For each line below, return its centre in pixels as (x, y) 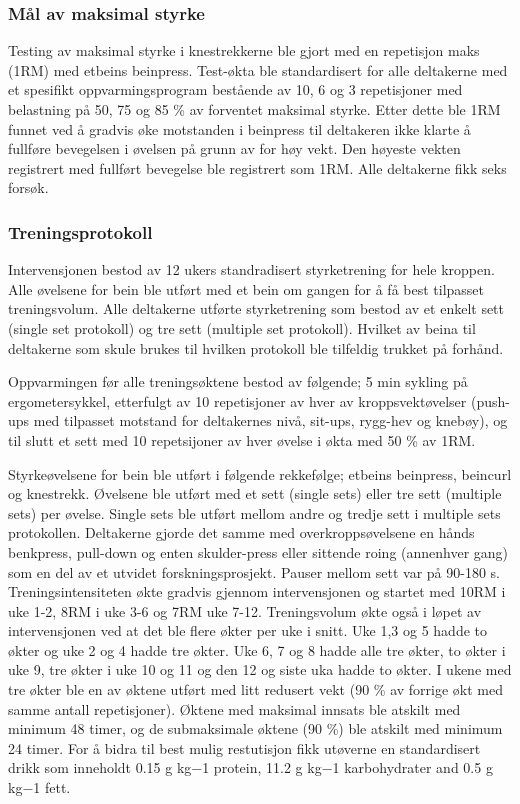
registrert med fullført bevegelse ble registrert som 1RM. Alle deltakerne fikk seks (257, 167)
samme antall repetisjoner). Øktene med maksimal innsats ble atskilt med (234, 708)
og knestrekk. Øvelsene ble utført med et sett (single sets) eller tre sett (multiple (255, 493)
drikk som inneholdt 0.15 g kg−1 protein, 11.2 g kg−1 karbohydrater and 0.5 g (250, 767)
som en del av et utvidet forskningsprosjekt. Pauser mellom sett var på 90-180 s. (254, 571)
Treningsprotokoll (80, 231)
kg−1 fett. (39, 787)
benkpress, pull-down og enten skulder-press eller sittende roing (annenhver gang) (258, 551)
